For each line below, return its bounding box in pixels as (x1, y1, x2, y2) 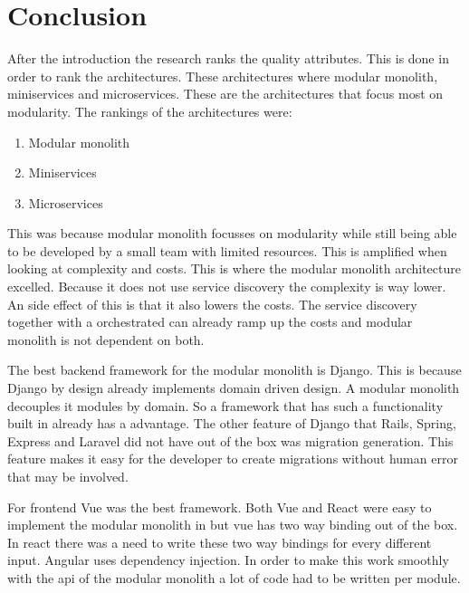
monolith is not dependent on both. (7, 330, 205, 349)
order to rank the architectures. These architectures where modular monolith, (7, 66, 438, 85)
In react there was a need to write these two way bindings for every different (7, 532, 432, 551)
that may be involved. (7, 467, 129, 485)
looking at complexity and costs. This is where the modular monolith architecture (7, 259, 461, 278)
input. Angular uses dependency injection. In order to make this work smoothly (7, 550, 449, 569)
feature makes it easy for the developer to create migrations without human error (7, 449, 458, 468)
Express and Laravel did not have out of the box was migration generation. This (7, 431, 454, 450)
